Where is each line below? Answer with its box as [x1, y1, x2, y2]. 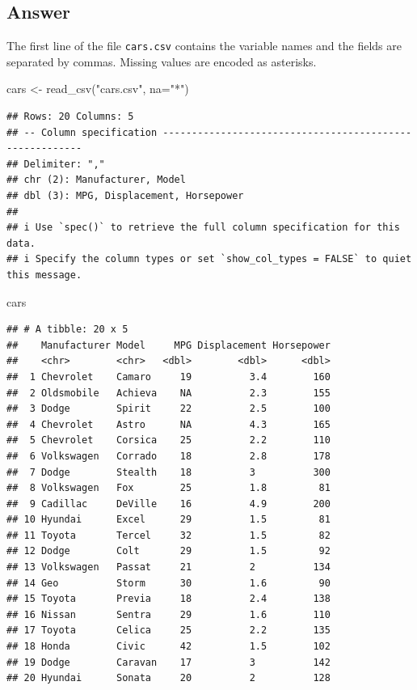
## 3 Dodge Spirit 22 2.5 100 [6, 403, 331, 415]
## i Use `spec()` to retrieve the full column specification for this [6, 222, 400, 234]
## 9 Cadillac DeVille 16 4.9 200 [6, 497, 331, 510]
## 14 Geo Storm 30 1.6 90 [6, 577, 331, 589]
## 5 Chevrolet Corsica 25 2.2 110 [6, 434, 331, 447]
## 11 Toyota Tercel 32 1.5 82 [6, 529, 331, 541]
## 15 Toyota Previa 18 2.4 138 [6, 593, 331, 605]
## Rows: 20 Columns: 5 [6, 111, 134, 123]
